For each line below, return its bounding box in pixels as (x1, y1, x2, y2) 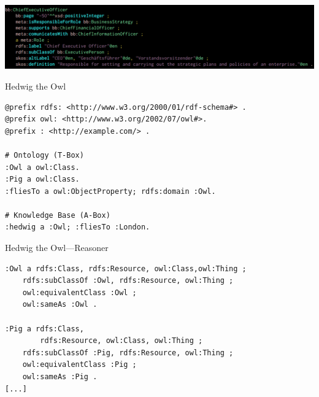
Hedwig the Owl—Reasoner (5, 241, 109, 254)
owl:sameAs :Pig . (22, 372, 98, 381)
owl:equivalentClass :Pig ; (22, 360, 137, 369)
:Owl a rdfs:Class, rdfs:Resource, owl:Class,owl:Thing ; (5, 264, 247, 273)
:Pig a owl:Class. (5, 175, 80, 184)
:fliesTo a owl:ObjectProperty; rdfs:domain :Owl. (5, 187, 216, 196)
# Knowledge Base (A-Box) (5, 210, 110, 220)
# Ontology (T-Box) (5, 150, 84, 160)
